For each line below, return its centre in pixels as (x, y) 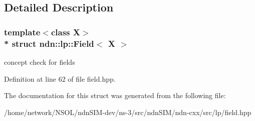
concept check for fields (40, 61)
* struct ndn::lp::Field (49, 43)
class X (66, 32)
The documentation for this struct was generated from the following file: (115, 95)
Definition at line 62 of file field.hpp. (60, 78)
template (22, 32)
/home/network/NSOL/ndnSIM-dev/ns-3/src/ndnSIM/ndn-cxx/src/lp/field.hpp (128, 112)
